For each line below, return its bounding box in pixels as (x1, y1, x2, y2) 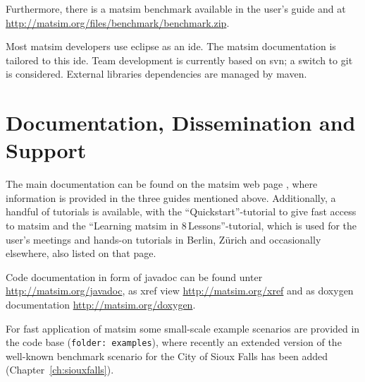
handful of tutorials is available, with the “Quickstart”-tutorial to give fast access (6, 204, 357, 219)
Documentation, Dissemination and (6, 108, 356, 137)
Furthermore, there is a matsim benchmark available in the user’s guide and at (6, 1, 346, 16)
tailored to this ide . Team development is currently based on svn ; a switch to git (6, 52, 353, 67)
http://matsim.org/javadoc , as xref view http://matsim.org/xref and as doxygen (6, 283, 354, 298)
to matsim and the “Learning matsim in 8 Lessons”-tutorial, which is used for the (6, 218, 357, 233)
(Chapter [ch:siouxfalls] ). (6, 362, 114, 377)
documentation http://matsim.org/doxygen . (6, 297, 196, 312)
